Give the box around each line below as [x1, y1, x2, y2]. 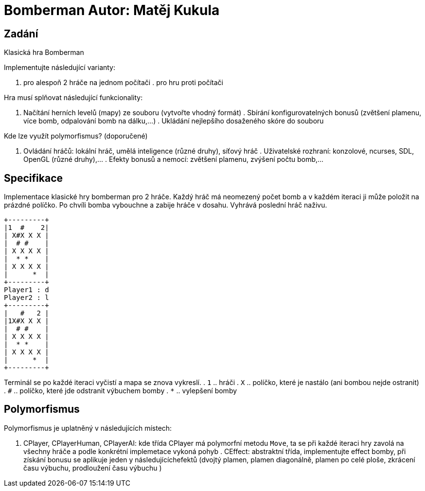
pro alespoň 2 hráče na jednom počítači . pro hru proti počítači [23, 78, 224, 87]
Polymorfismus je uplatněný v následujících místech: [4, 423, 172, 432]
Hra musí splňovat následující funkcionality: [4, 93, 143, 102]
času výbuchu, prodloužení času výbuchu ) [23, 463, 162, 472]
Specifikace [4, 172, 63, 184]
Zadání [4, 27, 38, 40]
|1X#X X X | [4, 317, 49, 325]
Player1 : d [4, 286, 49, 294]
